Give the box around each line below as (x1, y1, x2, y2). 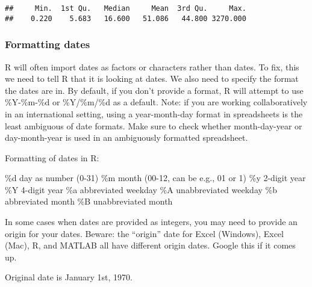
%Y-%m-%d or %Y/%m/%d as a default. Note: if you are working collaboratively (5, 96, 308, 108)
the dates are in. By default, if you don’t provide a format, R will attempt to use (5, 84, 304, 96)
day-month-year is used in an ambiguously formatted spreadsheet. (5, 131, 248, 144)
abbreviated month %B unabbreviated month (5, 195, 173, 208)
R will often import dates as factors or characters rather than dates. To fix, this (5, 60, 299, 73)
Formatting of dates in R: (5, 151, 99, 164)
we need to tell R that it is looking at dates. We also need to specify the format (5, 72, 299, 85)
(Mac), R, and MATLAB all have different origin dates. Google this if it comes (5, 239, 296, 252)
